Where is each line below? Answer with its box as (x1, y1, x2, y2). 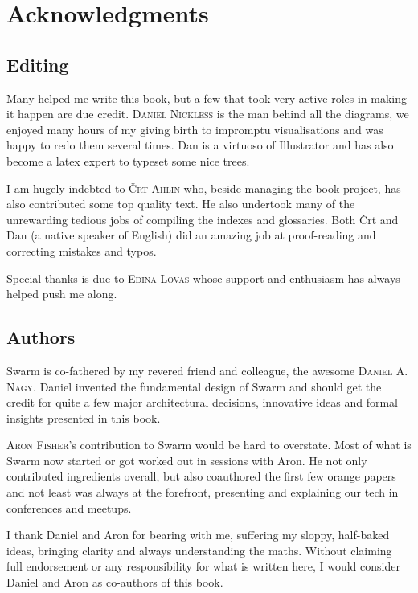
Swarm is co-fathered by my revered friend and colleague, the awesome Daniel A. (6, 362, 408, 378)
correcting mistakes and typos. (6, 242, 157, 259)
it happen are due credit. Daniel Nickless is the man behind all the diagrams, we (6, 105, 409, 122)
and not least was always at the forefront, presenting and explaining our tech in (6, 484, 399, 501)
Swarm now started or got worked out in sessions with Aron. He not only (6, 452, 367, 468)
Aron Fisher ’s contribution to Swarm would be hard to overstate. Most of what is (6, 436, 412, 453)
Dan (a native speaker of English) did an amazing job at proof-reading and (6, 227, 376, 243)
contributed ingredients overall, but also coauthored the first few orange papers (6, 468, 396, 485)
